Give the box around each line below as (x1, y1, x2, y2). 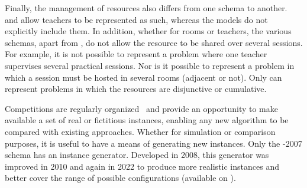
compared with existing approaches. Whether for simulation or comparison (5, 125, 276, 137)
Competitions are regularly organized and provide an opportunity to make (5, 102, 278, 114)
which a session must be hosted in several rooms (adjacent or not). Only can (5, 71, 282, 83)
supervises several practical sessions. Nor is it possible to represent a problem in (5, 59, 295, 71)
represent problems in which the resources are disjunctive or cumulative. (5, 83, 267, 95)
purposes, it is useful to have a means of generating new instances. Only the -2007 (5, 137, 302, 149)
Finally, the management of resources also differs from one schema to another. (5, 2, 287, 14)
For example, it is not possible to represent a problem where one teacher (5, 48, 267, 60)
